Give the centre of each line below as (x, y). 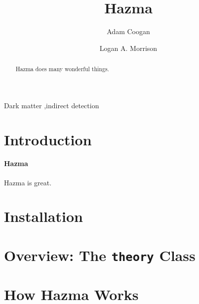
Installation (43, 216)
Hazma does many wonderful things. (62, 69)
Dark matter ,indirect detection (52, 105)
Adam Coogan (128, 31)
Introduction (48, 139)
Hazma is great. (28, 182)
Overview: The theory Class (100, 255)
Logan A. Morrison (128, 48)
